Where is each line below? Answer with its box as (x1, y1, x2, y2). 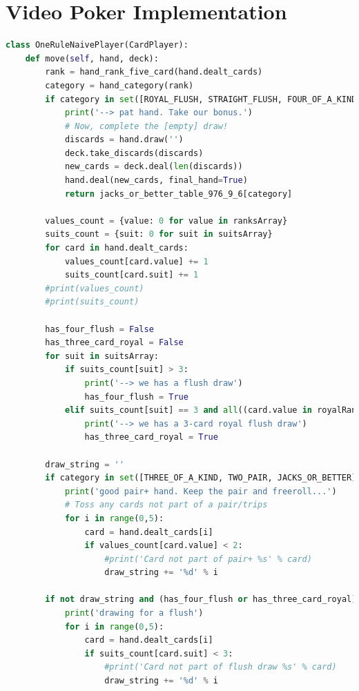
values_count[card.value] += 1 (64, 256, 208, 266)
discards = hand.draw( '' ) (64, 135, 184, 145)
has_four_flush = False (45, 324, 154, 334)
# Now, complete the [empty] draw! (64, 121, 229, 131)
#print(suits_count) (45, 297, 139, 307)
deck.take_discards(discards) (64, 148, 204, 158)
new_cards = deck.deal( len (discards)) (64, 162, 243, 172)
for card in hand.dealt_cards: (45, 243, 188, 253)
